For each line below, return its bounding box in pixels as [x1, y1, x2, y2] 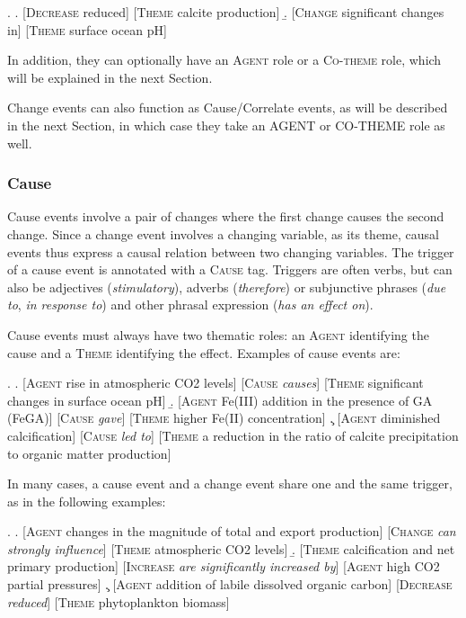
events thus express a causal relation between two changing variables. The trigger [7, 242, 454, 261]
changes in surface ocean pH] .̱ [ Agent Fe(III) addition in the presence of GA [7, 390, 433, 409]
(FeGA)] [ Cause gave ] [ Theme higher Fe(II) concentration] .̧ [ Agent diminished [7, 408, 441, 427]
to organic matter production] [7, 443, 171, 462]
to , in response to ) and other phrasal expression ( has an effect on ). [7, 295, 374, 314]
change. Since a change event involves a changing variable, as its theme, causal [7, 224, 439, 243]
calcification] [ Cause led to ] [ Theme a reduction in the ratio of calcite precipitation [7, 425, 459, 444]
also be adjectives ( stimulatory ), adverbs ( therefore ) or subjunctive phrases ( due [7, 277, 446, 296]
